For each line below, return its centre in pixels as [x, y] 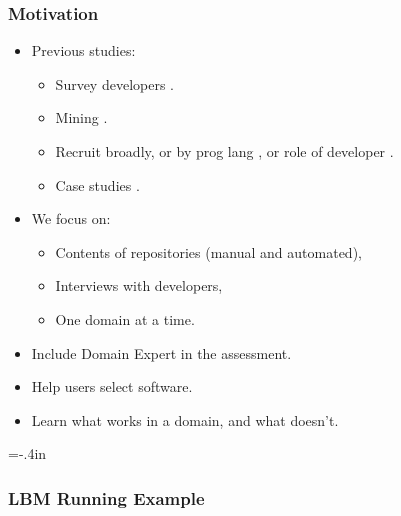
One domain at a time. [125, 318]
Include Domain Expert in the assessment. [161, 352]
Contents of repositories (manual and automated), [208, 251]
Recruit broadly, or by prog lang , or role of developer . [224, 151]
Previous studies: [83, 50]
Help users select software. [112, 386]
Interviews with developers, [139, 285]
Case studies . [97, 184]
